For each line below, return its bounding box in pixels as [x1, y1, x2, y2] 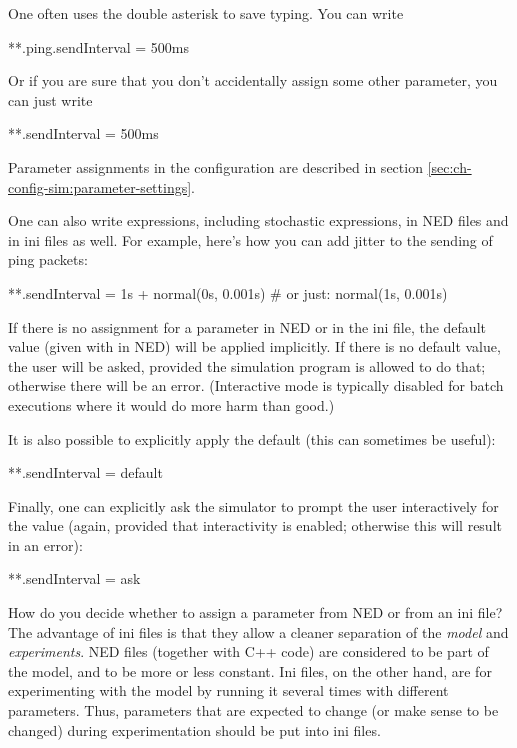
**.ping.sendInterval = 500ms [8, 36, 190, 57]
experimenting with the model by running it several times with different [8, 680, 449, 701]
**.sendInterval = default [8, 462, 163, 483]
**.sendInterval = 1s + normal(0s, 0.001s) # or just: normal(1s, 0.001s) [8, 282, 448, 303]
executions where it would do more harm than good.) [8, 394, 335, 415]
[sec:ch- [427, 156, 472, 177]
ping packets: [8, 249, 88, 270]
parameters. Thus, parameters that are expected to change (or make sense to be [8, 700, 499, 721]
